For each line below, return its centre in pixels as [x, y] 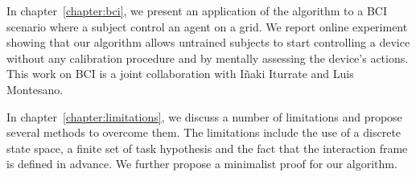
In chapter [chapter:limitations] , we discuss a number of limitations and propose [204, 116]
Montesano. [35, 89]
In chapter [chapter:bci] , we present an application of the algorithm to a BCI [197, 10]
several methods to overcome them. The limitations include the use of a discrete [204, 132]
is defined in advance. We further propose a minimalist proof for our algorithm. [202, 164]
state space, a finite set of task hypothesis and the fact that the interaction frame [207, 148]
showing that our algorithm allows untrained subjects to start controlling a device [208, 42]
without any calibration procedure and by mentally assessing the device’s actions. [208, 58]
